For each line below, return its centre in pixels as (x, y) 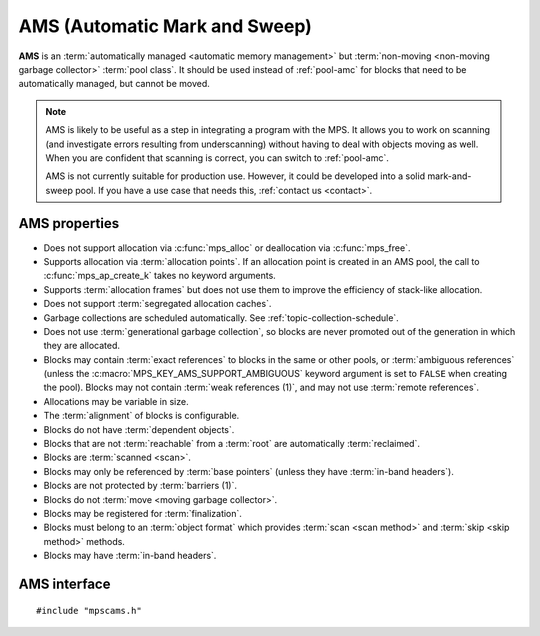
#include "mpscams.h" (89, 610)
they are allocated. (81, 346)
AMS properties (69, 223)
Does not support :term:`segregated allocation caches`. (157, 304)
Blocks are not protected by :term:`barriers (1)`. (140, 486)
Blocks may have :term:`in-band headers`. (130, 556)
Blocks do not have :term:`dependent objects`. (139, 429)
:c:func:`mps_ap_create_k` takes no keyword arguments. (160, 276)
